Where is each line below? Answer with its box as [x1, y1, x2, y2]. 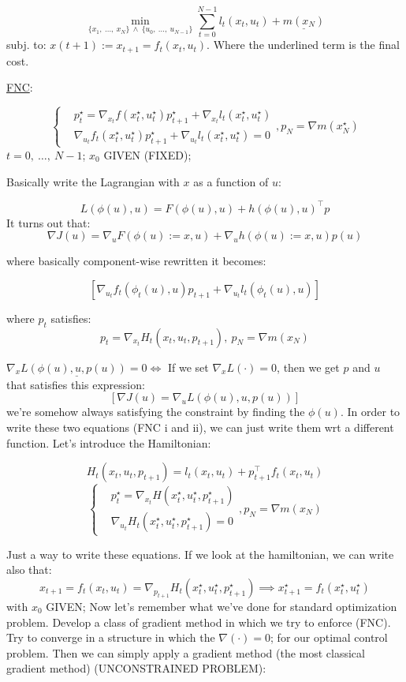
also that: [6, 561, 52, 578]
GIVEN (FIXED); [103, 146, 192, 163]
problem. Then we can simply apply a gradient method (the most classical [6, 644, 365, 661]
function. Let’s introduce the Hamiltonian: [6, 434, 211, 451]
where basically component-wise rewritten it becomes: [6, 253, 266, 269]
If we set [167, 358, 209, 375]
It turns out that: [6, 214, 91, 230]
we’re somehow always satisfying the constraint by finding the [6, 403, 305, 420]
